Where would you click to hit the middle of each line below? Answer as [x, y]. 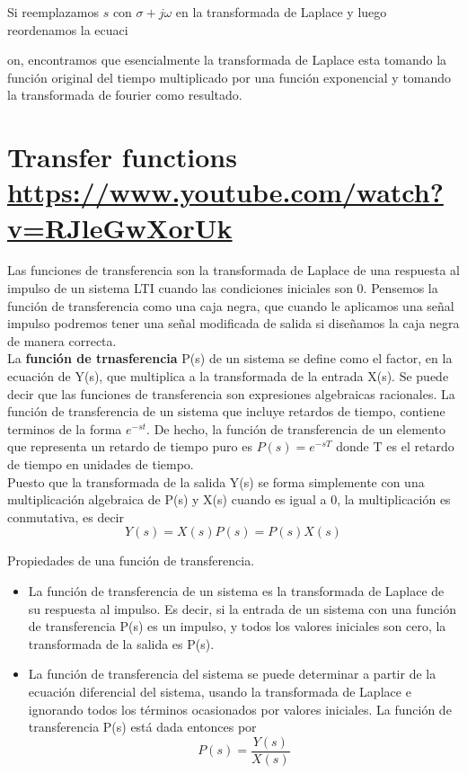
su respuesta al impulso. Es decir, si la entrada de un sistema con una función [242, 608]
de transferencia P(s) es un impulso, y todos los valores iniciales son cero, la [237, 626]
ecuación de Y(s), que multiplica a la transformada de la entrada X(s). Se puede [228, 376]
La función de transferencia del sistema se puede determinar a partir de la [232, 674]
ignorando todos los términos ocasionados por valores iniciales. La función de [240, 709]
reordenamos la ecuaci [68, 29]
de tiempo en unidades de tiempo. [101, 464]
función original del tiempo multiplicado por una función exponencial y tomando [229, 77]
